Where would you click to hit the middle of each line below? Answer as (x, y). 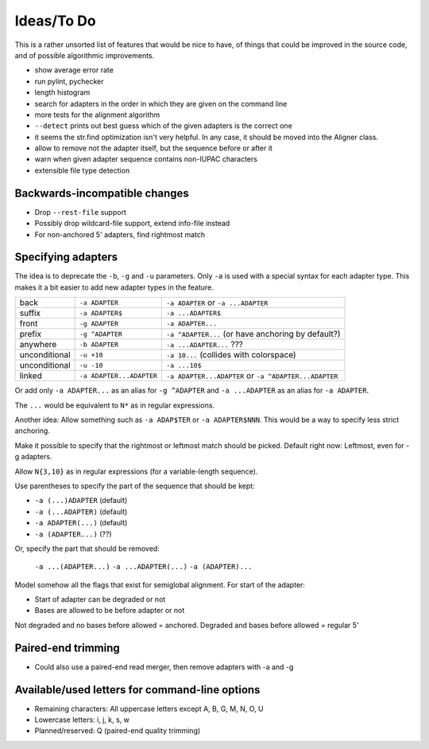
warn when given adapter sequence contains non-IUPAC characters (146, 159)
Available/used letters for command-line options (137, 690)
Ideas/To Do (55, 21)
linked (31, 376)
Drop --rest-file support (80, 212)
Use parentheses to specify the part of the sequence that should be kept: (135, 486)
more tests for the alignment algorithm (97, 115)
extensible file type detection (82, 170)
